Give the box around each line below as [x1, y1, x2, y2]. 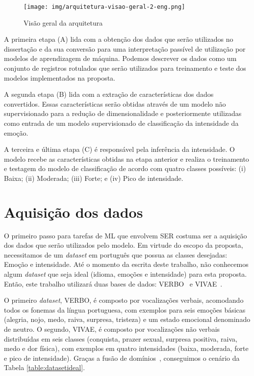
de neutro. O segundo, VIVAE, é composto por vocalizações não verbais [4, 324, 220, 334]
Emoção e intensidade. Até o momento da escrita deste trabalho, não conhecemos [4, 259, 249, 269]
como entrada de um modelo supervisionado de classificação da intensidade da [4, 118, 239, 128]
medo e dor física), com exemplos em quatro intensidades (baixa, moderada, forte [4, 343, 249, 353]
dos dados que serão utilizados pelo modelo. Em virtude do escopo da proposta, [4, 240, 243, 250]
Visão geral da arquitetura [24, 17, 103, 28]
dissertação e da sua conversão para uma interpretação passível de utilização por [4, 43, 246, 54]
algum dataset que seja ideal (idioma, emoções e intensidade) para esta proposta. [4, 269, 247, 279]
